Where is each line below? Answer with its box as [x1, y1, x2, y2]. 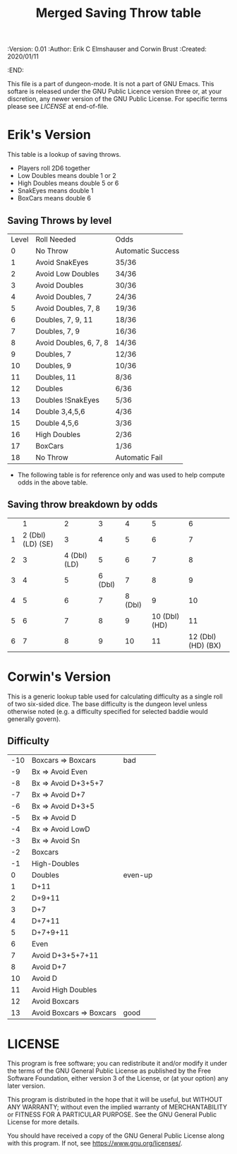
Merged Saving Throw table [35, 5, 202, 21]
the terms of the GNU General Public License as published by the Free [7, 1066, 212, 1075]
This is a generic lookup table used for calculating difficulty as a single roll [7, 692, 224, 701]
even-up [123, 870, 153, 880]
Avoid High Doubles [31, 985, 97, 994]
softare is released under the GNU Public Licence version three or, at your [7, 87, 222, 96]
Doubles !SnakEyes [35, 395, 100, 405]
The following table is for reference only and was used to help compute [17, 470, 226, 479]
